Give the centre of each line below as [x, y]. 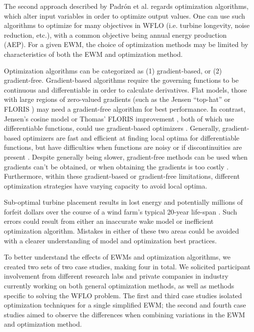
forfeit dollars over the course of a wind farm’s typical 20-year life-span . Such [121, 211]
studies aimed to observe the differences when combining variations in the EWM [125, 314]
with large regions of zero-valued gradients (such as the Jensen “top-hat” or [117, 99]
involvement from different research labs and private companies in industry [116, 276]
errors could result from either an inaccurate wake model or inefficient [109, 221]
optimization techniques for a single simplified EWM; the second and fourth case [125, 305]
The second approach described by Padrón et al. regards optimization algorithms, [126, 6]
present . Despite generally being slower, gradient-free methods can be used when [126, 156]
